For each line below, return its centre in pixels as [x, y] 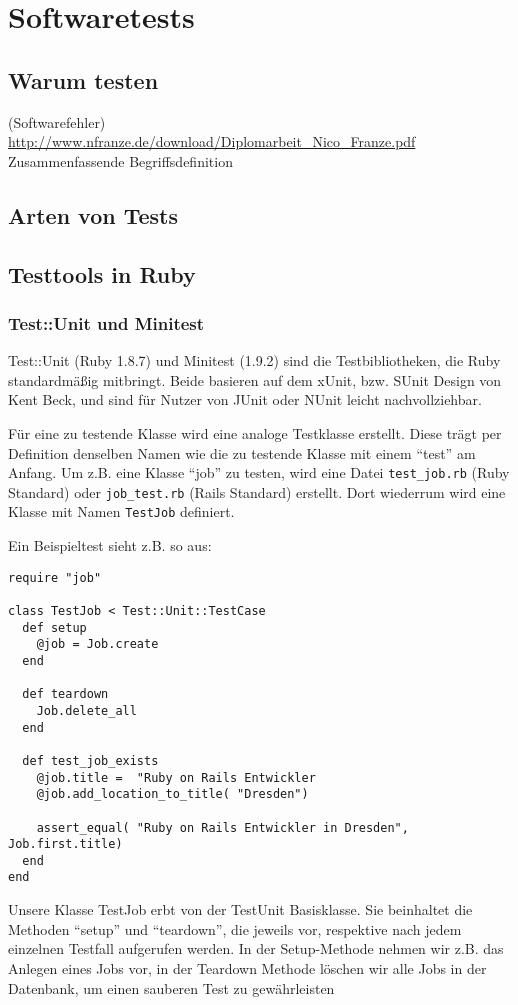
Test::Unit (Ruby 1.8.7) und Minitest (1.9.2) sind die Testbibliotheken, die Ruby [254, 360]
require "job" [55, 577]
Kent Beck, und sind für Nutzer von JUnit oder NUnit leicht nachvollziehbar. [245, 399]
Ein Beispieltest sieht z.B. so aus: [110, 545]
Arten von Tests [93, 214]
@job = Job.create [97, 644]
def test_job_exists [90, 760]
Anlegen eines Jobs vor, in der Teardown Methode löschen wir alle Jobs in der [247, 967]
